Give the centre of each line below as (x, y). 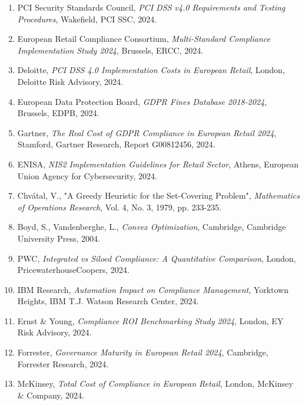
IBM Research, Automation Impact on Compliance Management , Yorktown (153, 289)
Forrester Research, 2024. (63, 363)
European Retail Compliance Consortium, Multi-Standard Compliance (144, 39)
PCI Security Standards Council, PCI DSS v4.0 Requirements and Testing (151, 7)
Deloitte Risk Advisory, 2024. (70, 81)
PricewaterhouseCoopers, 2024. (73, 270)
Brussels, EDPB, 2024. (58, 113)
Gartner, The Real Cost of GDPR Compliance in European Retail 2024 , (147, 132)
